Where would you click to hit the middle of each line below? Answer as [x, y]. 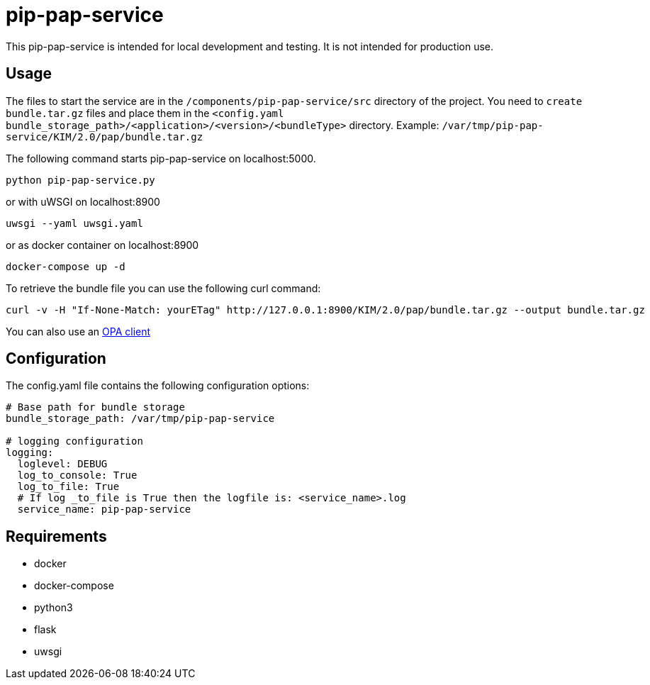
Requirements [56, 536]
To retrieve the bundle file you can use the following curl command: [163, 288]
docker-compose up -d [66, 266]
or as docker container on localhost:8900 [102, 245]
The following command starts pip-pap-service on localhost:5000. [161, 158]
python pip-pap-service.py [80, 180]
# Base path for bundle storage [95, 407]
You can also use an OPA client [78, 331]
